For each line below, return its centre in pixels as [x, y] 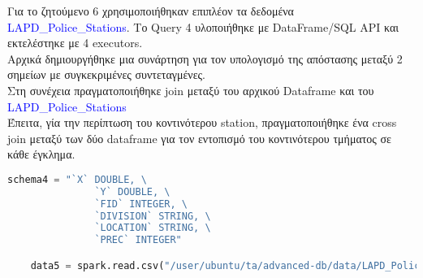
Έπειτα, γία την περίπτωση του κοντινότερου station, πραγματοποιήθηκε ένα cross [202, 122]
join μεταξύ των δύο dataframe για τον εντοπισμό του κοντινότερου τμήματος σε [199, 138]
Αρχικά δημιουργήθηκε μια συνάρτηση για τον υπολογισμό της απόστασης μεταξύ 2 [205, 58]
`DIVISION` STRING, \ [153, 216]
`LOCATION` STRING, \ [153, 228]
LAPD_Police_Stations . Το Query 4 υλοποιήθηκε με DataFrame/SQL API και [203, 26]
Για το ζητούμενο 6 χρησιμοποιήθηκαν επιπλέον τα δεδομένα [151, 11]
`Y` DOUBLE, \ [132, 191]
